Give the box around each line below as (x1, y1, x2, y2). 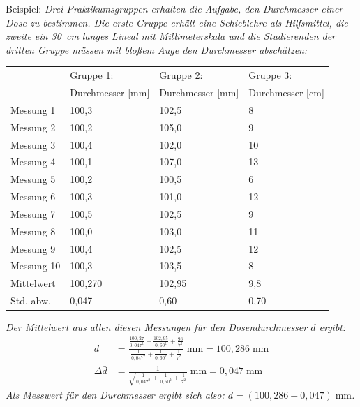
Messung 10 (10, 258, 61, 273)
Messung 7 (10, 206, 56, 221)
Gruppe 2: (159, 68, 203, 82)
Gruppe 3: (248, 68, 292, 82)
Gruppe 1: (70, 68, 114, 82)
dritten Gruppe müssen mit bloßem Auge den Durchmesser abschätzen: (6, 42, 308, 57)
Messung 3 (10, 137, 56, 151)
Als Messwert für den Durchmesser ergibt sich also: (6, 387, 225, 402)
